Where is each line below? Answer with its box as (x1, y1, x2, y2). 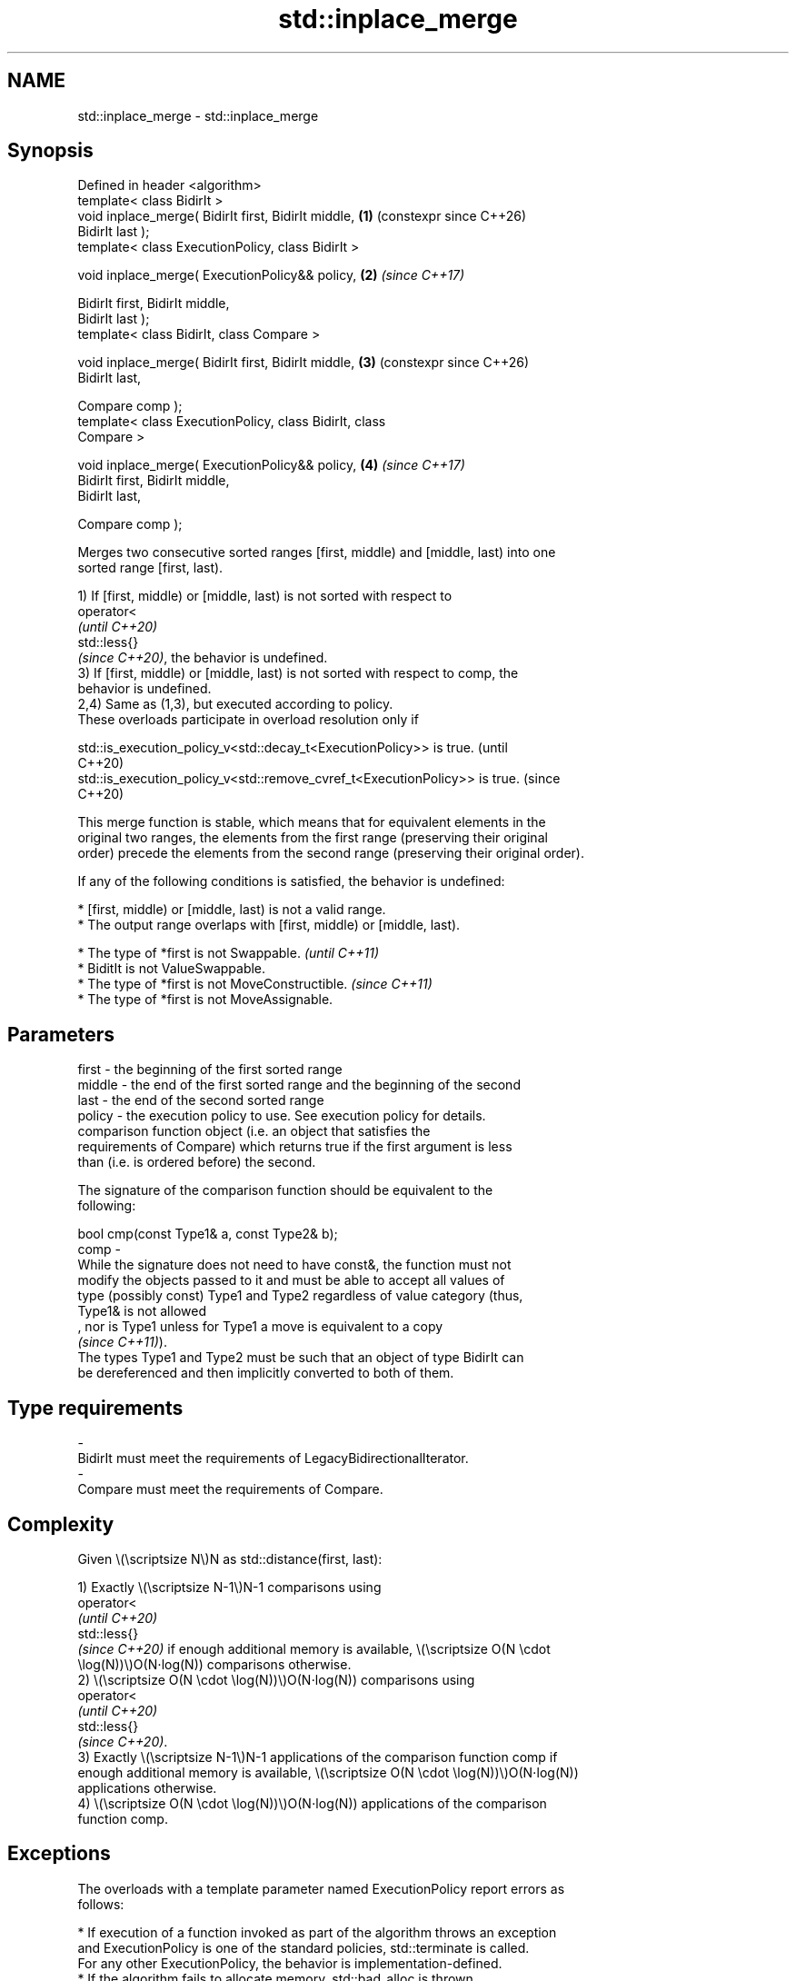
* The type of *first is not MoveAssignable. (77, 991, 333, 1008)
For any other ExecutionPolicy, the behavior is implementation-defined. (77, 1955, 502, 1971)
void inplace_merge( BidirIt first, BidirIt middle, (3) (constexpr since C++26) (77, 354, 530, 371)
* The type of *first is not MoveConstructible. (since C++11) (77, 976, 433, 992)
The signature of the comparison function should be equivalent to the (77, 1182, 493, 1199)
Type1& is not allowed (77, 1303, 206, 1319)
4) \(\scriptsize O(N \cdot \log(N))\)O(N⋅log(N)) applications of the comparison (77, 1795, 547, 1811)
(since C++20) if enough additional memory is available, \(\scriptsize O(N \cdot (77, 1640, 551, 1657)
